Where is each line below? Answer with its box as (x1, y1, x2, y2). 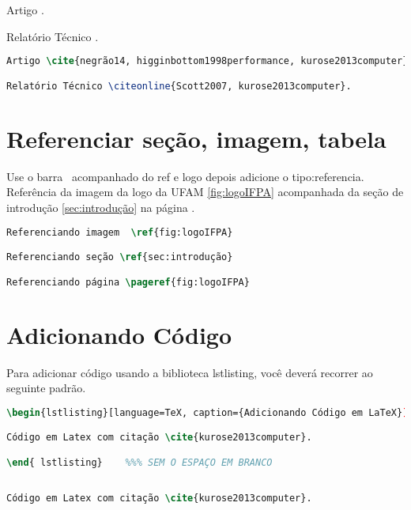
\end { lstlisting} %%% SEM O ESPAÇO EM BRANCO (6, 456, 273, 468)
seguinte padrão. (6, 380, 86, 396)
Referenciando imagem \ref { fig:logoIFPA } (6, 226, 233, 238)
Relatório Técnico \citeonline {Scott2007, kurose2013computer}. (6, 80, 352, 92)
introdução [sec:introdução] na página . (6, 198, 195, 215)
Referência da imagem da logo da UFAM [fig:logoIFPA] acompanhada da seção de (6, 183, 404, 200)
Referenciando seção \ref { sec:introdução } (6, 251, 233, 263)
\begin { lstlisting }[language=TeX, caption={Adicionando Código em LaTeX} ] (6, 406, 409, 418)
